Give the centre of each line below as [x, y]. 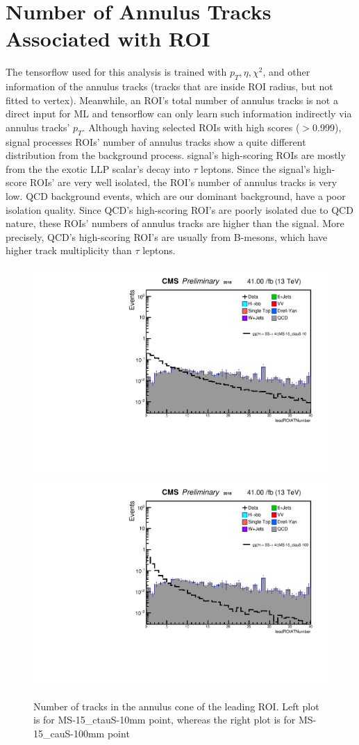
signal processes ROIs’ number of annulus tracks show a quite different [156, 141]
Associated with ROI [108, 39]
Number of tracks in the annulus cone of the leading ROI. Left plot [176, 706]
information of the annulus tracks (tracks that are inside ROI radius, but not [169, 86]
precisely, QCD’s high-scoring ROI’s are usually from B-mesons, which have [167, 236]
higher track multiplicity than [69, 250]
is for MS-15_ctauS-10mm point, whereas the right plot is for [165, 720]
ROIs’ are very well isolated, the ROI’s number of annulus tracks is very [184, 182]
